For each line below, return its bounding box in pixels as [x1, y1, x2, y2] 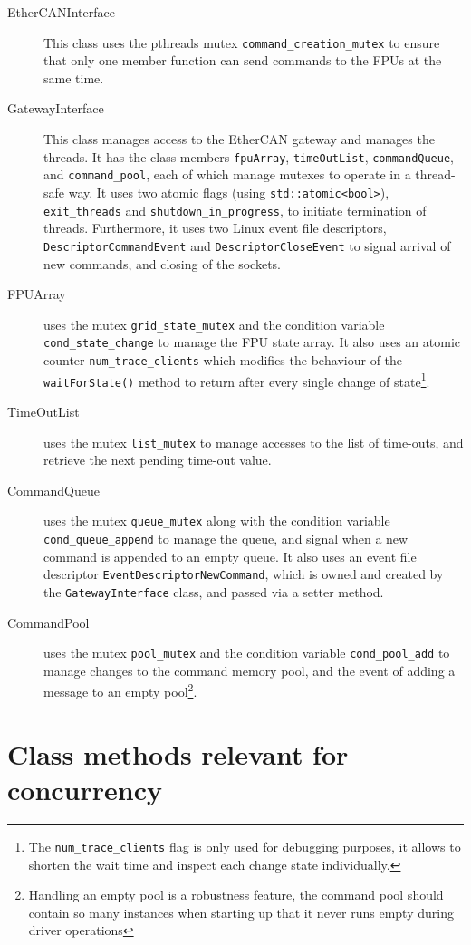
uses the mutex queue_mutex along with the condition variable [43, 511, 390, 530]
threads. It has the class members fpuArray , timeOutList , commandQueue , [43, 147, 454, 166]
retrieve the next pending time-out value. [43, 450, 272, 469]
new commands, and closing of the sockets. [43, 254, 281, 273]
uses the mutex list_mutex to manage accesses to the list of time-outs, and [43, 432, 464, 451]
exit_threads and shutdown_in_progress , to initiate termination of [43, 200, 427, 219]
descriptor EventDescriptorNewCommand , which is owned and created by [43, 564, 444, 583]
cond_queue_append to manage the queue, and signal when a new [43, 529, 409, 548]
